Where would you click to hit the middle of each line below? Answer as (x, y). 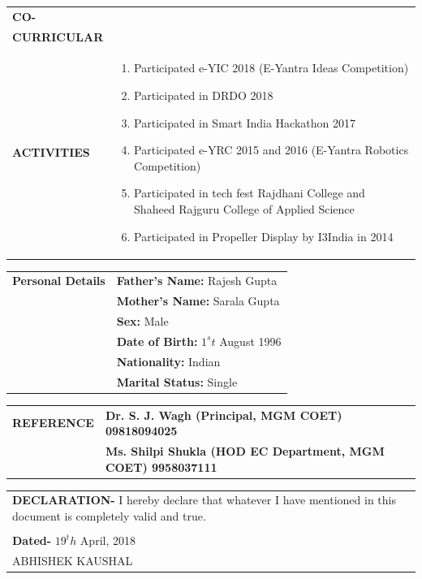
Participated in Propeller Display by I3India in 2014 (264, 236)
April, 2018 (108, 540)
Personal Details (59, 281)
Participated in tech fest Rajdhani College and (250, 193)
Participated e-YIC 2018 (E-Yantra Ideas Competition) (271, 68)
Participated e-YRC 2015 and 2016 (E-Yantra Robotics (271, 150)
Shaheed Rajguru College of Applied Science (244, 209)
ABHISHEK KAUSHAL (73, 560)
